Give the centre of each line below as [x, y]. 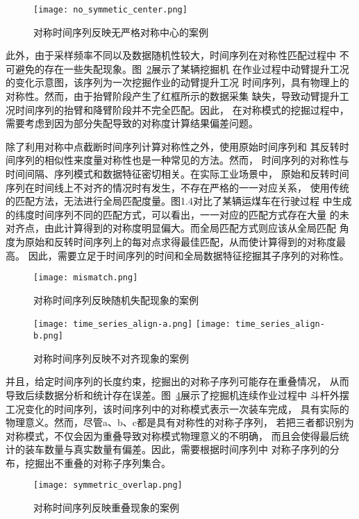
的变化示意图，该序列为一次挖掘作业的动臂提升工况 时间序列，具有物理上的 [177, 82]
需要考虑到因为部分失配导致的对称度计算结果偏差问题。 [132, 123]
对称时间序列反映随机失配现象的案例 [116, 299]
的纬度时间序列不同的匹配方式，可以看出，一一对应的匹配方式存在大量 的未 [177, 214]
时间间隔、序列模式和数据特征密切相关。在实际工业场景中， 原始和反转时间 [177, 173]
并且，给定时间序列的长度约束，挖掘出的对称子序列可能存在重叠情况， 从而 [177, 381]
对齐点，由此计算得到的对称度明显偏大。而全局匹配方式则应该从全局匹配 [171, 228]
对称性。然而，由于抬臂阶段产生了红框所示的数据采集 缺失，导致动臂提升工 [177, 96]
